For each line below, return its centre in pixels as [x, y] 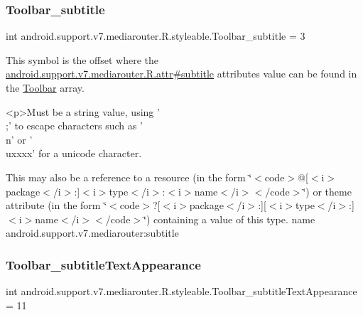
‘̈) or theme [327, 191]
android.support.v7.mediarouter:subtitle [92, 233]
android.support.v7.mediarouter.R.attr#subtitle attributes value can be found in [181, 74]
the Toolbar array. [45, 87]
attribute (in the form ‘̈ [56, 205]
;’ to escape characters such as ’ [74, 126]
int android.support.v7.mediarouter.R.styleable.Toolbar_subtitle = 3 [156, 36]
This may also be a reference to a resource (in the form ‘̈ [129, 177]
